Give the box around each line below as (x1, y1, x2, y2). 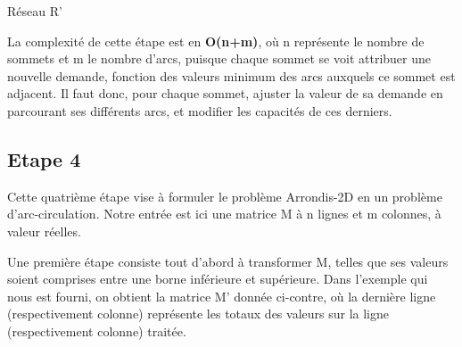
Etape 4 (7, 145, 81, 172)
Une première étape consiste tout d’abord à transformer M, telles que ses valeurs (7, 252, 449, 270)
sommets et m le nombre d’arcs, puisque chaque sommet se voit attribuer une (7, 49, 431, 68)
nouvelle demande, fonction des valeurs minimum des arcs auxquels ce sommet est (7, 66, 456, 85)
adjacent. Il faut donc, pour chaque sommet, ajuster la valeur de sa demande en (7, 84, 443, 103)
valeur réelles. (7, 221, 81, 240)
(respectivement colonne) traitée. (7, 321, 186, 340)
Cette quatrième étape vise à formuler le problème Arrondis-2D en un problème (7, 186, 442, 205)
